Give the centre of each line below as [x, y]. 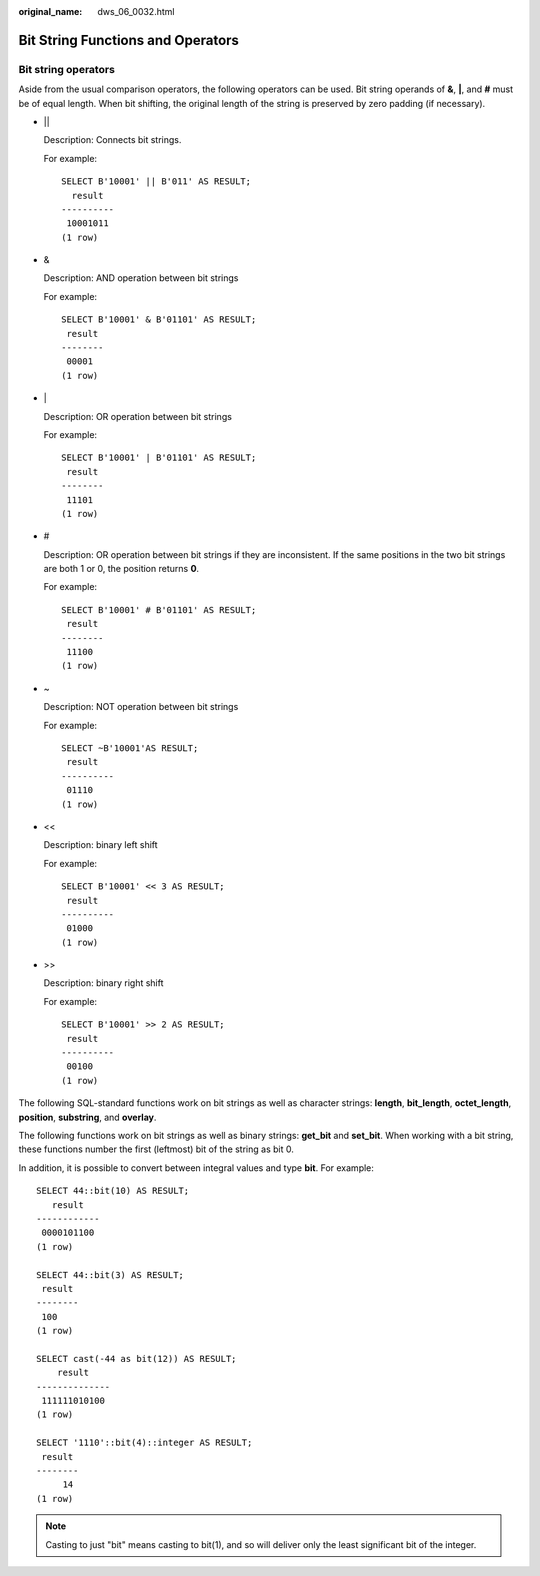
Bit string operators [66, 69]
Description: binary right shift [103, 983]
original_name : [50, 11]
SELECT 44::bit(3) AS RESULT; [110, 1274]
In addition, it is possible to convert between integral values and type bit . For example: [196, 1167]
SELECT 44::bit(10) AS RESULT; [113, 1191]
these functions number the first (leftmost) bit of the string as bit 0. [156, 1149]
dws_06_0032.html [136, 11]
